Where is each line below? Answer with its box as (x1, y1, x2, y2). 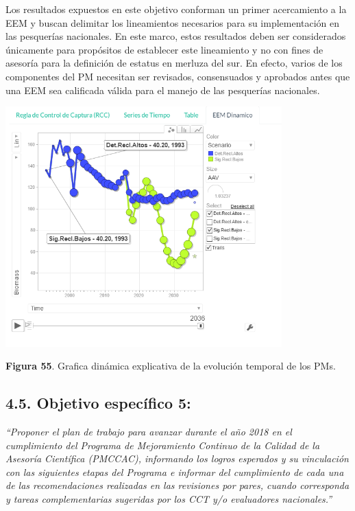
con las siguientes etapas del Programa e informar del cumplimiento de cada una (5, 464, 344, 479)
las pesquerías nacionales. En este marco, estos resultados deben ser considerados (5, 29, 346, 43)
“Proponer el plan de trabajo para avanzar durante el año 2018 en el (5, 424, 292, 438)
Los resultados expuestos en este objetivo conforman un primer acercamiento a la (5, 2, 347, 16)
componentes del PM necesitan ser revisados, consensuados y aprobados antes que (5, 69, 350, 83)
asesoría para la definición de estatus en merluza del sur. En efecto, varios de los (5, 56, 343, 70)
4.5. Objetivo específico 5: (5, 392, 191, 413)
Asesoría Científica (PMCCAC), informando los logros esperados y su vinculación (5, 451, 349, 466)
